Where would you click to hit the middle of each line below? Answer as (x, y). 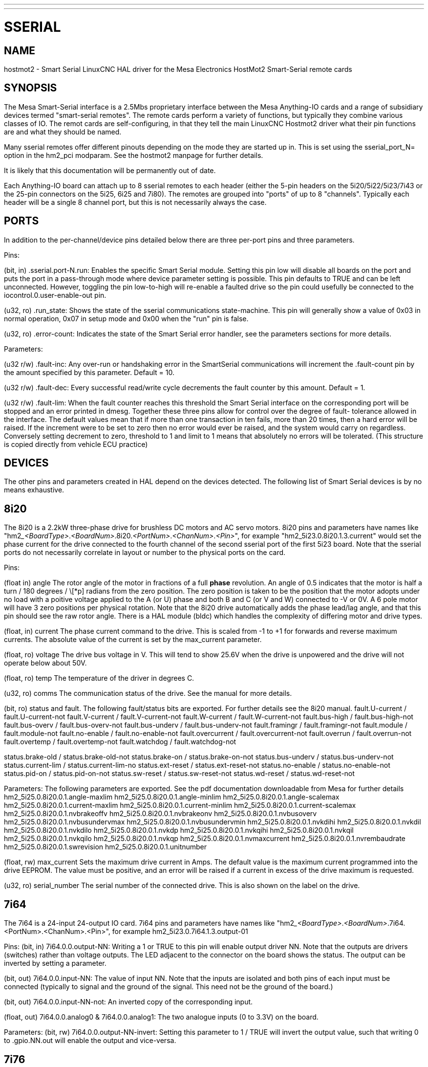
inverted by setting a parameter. (55, 963)
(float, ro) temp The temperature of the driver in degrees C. (99, 678)
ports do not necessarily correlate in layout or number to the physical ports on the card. (145, 553)
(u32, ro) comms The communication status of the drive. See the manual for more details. (148, 693)
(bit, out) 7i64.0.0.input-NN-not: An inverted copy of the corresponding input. (128, 1002)
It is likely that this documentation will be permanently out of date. (110, 170)
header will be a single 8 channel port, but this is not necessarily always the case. (135, 202)
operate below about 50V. (45, 663)
